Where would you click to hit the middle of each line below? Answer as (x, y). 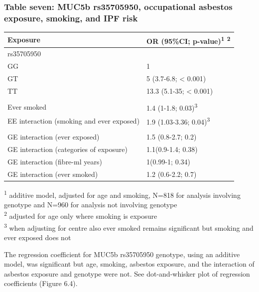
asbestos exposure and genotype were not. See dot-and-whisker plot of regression (127, 273)
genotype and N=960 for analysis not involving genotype (91, 204)
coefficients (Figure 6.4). (41, 283)
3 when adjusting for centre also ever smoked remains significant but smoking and (129, 227)
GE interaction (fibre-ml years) (55, 161)
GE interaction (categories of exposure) (67, 149)
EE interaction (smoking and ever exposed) (74, 121)
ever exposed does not (38, 237)
